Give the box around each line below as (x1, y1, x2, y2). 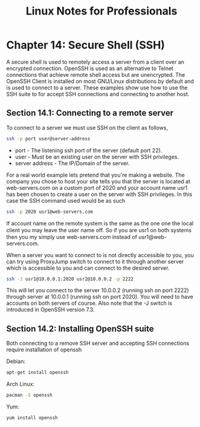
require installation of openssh (6, 346, 82, 353)
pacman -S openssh (6, 392, 53, 399)
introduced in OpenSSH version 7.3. (6, 306, 95, 313)
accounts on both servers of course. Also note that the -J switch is (6, 299, 172, 307)
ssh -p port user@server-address (6, 135, 91, 142)
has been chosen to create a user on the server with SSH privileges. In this (6, 191, 192, 198)
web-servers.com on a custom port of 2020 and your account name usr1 (6, 184, 188, 191)
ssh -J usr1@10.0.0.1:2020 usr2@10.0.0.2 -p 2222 (6, 276, 134, 282)
